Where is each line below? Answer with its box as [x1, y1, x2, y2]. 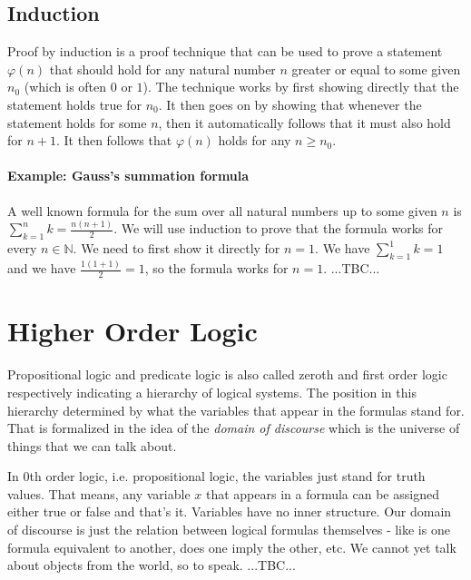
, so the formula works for [144, 259, 289, 278]
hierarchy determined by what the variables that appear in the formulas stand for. [7, 400, 465, 419]
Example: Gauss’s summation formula [7, 166, 250, 185]
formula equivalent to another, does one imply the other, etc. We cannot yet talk [7, 537, 456, 556]
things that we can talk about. [7, 436, 177, 455]
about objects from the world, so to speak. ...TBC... [7, 555, 296, 575]
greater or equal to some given [291, 59, 461, 78]
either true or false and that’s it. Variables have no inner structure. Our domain [7, 502, 452, 521]
